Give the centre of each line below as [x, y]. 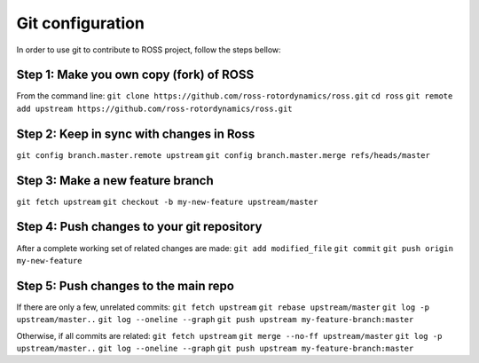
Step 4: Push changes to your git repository [139, 227]
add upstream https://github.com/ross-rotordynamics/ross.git [154, 108]
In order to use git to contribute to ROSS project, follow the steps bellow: [149, 50]
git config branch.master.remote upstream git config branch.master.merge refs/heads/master [223, 155]
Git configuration [81, 23]
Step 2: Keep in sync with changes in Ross [136, 134]
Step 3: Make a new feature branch [115, 181]
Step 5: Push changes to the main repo [126, 285]
